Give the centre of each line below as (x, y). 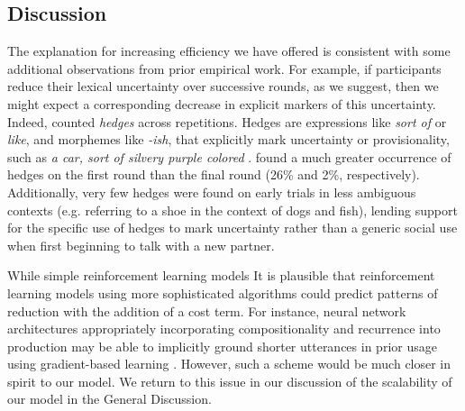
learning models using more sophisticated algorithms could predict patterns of (223, 292)
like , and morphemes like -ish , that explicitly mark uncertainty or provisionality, (228, 139)
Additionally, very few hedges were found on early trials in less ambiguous (212, 192)
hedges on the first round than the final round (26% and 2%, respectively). (214, 174)
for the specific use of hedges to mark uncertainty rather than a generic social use (232, 228)
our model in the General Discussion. (109, 399)
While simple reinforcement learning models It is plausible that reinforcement (221, 275)
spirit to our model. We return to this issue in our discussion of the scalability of (230, 381)
